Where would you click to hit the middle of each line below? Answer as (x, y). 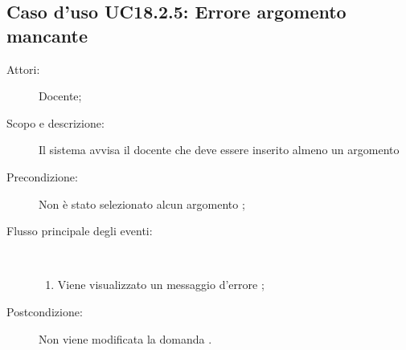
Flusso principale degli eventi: (80, 231)
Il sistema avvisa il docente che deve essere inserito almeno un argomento (219, 150)
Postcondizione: (45, 311)
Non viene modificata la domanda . (125, 338)
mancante (47, 35)
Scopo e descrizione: (55, 122)
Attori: (23, 69)
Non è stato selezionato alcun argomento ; (142, 203)
